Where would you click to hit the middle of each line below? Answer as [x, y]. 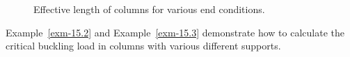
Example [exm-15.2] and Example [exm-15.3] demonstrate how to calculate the [175, 32]
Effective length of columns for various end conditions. [149, 9]
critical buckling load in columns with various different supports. [143, 46]
